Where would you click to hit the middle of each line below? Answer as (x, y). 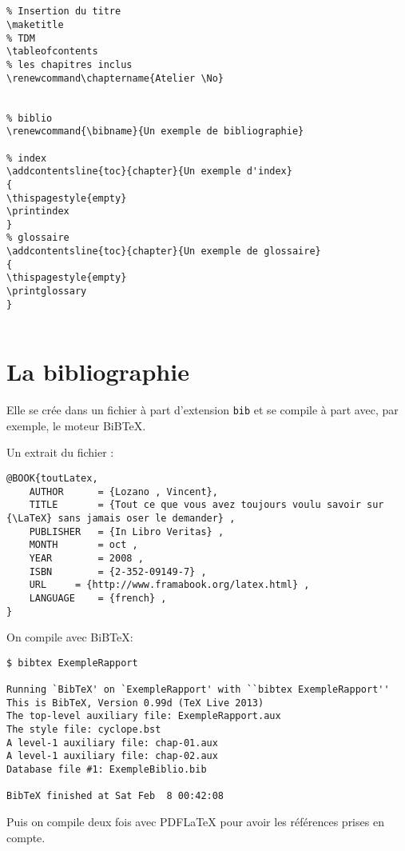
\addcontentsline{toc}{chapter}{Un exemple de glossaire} (164, 252)
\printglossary (47, 292)
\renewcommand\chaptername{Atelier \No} (115, 78)
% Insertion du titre (64, 12)
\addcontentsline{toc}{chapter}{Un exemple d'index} (149, 172)
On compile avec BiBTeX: (70, 637)
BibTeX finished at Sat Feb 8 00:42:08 (115, 796)
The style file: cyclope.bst (84, 730)
